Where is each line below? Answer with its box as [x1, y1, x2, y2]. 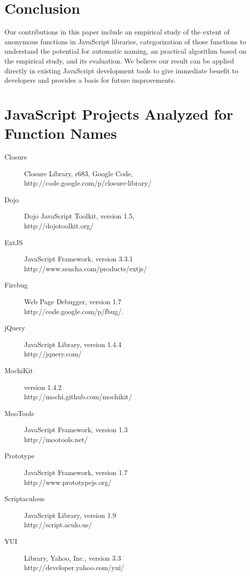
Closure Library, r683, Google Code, [24, 168, 133, 178]
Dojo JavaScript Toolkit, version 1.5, [24, 211, 135, 221]
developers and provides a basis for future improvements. [4, 75, 176, 85]
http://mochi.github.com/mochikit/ [24, 391, 132, 402]
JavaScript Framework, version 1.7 [24, 467, 128, 478]
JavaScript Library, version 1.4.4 [24, 339, 122, 349]
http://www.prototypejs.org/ [24, 477, 111, 487]
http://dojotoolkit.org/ [24, 220, 94, 230]
